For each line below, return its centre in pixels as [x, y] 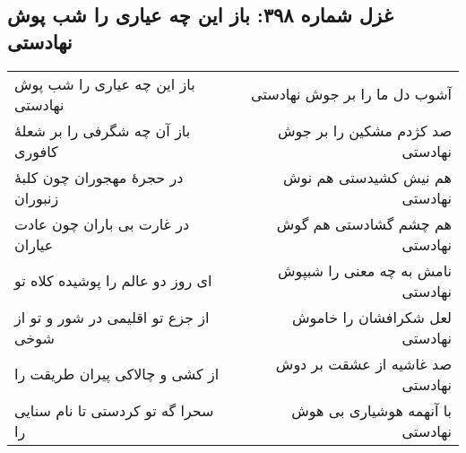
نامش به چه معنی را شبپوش [365, 270]
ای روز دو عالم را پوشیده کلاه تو [113, 281]
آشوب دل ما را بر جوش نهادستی [351, 94]
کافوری [36, 151]
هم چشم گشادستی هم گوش [364, 223]
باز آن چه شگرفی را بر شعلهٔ [103, 130]
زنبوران [37, 197]
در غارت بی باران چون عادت [102, 223]
